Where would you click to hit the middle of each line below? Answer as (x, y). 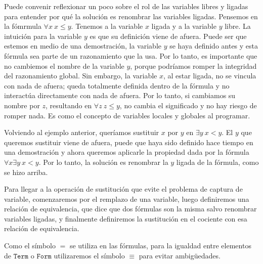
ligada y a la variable (184, 26)
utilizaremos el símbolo (89, 255)
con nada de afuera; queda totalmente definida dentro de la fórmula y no (117, 85)
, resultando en (69, 105)
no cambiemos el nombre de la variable (64, 65)
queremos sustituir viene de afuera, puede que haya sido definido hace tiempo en (129, 142)
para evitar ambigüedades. (180, 255)
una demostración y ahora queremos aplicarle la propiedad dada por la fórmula (127, 152)
